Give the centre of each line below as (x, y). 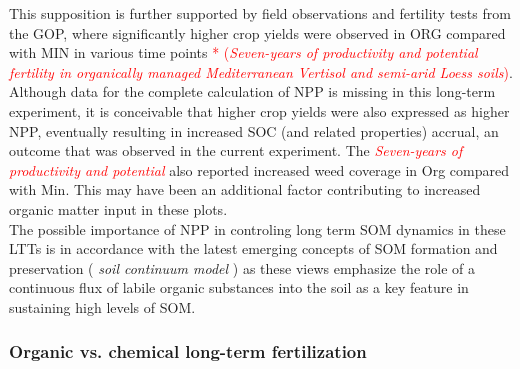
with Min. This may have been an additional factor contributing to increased (245, 189)
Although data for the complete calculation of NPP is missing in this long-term (252, 91)
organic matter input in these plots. (118, 208)
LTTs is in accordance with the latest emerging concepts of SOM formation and (253, 248)
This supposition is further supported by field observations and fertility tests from (260, 13)
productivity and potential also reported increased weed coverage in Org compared (259, 169)
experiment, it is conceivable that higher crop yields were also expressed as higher (259, 110)
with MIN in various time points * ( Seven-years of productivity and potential (243, 52)
